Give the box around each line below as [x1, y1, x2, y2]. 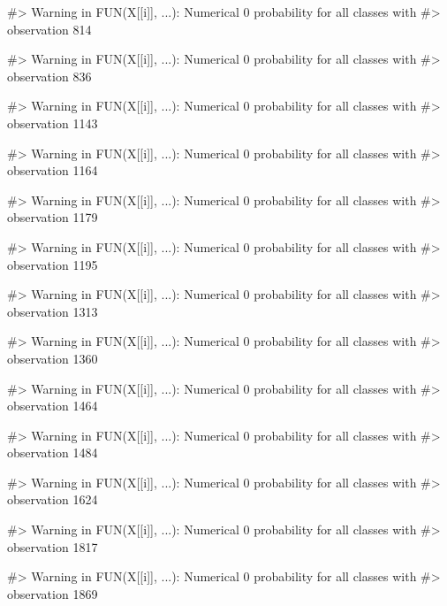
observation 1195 [7, 255, 98, 273]
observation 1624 [7, 490, 98, 509]
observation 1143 [7, 113, 98, 132]
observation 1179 [7, 208, 98, 226]
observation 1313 [7, 302, 98, 320]
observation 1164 [7, 161, 98, 180]
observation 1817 [7, 537, 98, 556]
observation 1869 [7, 584, 98, 602]
